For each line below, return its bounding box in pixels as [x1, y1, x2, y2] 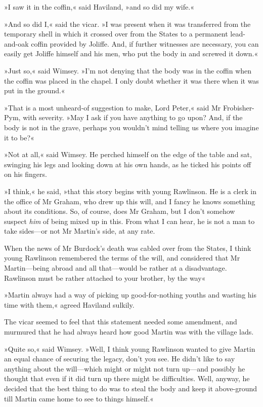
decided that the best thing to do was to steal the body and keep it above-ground [4, 383, 257, 393]
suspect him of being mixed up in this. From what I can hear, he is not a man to [4, 215, 255, 226]
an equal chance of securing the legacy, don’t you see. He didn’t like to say [4, 353, 235, 364]
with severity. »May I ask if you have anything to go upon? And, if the [23, 112, 243, 123]
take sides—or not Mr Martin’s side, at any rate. [4, 226, 155, 236]
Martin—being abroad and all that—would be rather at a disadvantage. [4, 263, 227, 273]
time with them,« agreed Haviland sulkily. [4, 299, 135, 310]
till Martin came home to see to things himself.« [4, 393, 154, 403]
